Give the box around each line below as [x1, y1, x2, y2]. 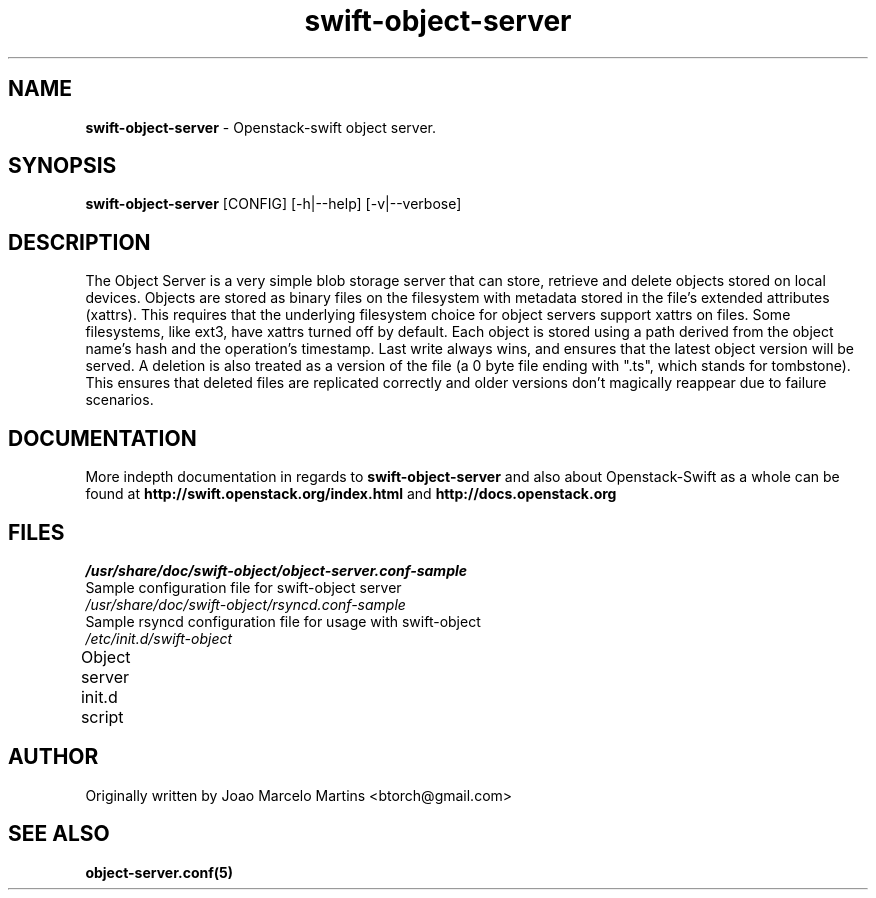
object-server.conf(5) [85, 863, 234, 881]
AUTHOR [8, 744, 99, 770]
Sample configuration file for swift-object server [85, 578, 402, 596]
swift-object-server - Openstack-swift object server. [85, 118, 437, 136]
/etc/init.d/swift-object [85, 629, 233, 647]
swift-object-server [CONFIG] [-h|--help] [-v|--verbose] [85, 195, 462, 213]
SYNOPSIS [8, 153, 117, 179]
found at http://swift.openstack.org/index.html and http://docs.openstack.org [85, 485, 617, 503]
